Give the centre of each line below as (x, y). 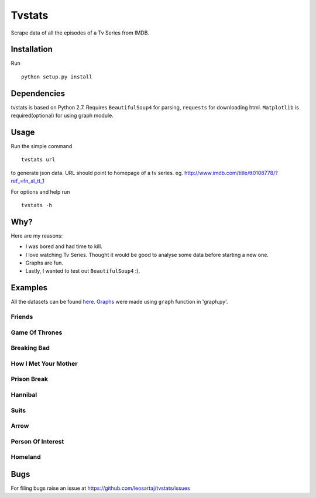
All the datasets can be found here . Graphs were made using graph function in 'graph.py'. (119, 302)
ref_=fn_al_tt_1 (28, 181)
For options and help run (40, 192)
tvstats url (38, 160)
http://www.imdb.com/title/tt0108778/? (231, 173)
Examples (29, 288)
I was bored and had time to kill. (64, 246)
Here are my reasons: (37, 236)
